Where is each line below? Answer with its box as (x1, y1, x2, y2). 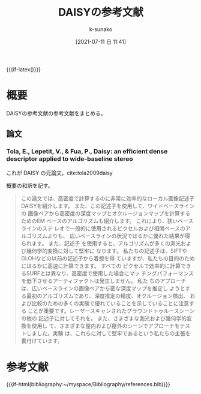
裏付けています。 (20, 337, 63, 344)
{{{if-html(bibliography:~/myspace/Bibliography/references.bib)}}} (6, 380, 170, 387)
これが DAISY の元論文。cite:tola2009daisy (6, 169, 113, 176)
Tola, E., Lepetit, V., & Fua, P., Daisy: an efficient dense (6, 148, 168, 156)
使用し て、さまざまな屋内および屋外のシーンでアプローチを (31, 322, 180, 329)
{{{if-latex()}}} (6, 65, 41, 73)
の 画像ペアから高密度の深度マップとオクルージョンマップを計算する (20, 209, 191, 216)
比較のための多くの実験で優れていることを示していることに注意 (31, 299, 189, 306)
